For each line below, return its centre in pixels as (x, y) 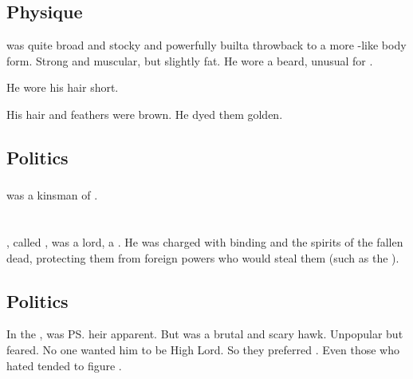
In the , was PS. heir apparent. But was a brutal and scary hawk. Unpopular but (205, 334)
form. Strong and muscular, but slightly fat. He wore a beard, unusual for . (190, 60)
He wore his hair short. (63, 87)
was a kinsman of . (52, 195)
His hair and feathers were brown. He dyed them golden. (145, 114)
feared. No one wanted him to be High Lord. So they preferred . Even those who (203, 350)
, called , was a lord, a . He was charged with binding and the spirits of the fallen (205, 242)
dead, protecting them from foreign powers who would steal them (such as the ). (203, 257)
